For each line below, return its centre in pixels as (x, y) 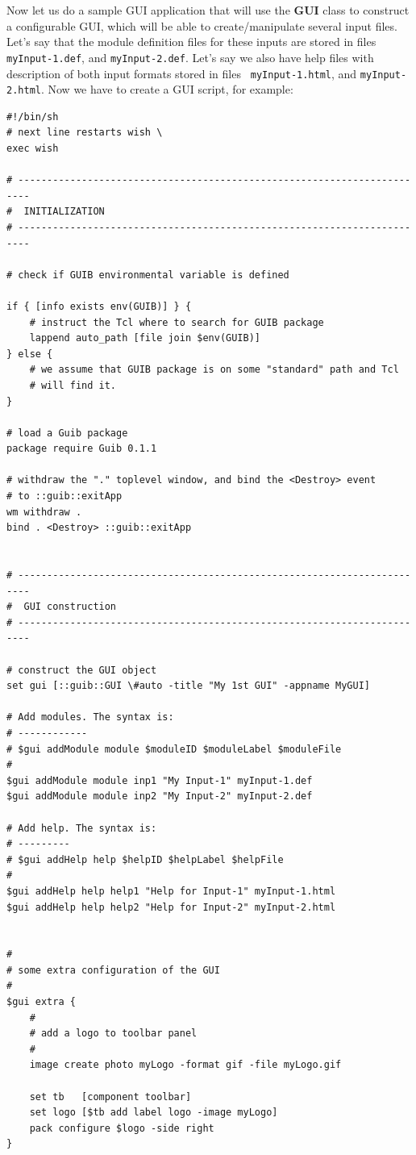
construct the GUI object (87, 670)
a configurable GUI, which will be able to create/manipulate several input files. (202, 25)
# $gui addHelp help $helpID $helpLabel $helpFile (145, 859)
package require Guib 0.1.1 (82, 449)
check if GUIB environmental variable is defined (154, 275)
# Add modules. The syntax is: (90, 717)
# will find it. (73, 385)
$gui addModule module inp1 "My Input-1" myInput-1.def (160, 780)
